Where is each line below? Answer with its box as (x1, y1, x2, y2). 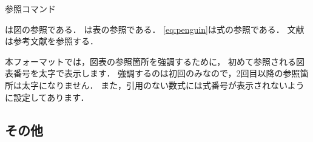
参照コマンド (5, 2, 56, 15)
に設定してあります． (5, 90, 89, 103)
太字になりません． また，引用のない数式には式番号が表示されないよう (21, 78, 305, 91)
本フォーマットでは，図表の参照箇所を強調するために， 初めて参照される (5, 55, 296, 67)
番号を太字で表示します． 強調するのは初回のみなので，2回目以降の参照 (13, 67, 300, 79)
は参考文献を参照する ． (5, 35, 98, 47)
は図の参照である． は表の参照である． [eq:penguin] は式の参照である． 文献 (5, 22, 305, 35)
